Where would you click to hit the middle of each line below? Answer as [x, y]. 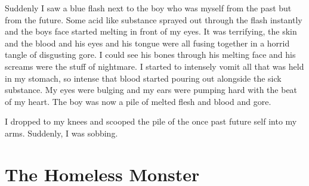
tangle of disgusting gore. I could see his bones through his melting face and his [150, 55]
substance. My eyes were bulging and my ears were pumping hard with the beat [151, 90]
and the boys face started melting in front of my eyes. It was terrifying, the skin [151, 31]
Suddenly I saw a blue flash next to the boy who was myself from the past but [148, 8]
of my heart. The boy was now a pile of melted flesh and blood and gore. [138, 101]
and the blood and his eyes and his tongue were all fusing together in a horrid [147, 43]
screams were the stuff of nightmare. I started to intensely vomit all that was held [154, 66]
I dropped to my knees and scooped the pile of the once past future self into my [151, 121]
